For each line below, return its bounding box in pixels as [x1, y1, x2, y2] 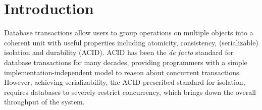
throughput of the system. [4, 96, 85, 107]
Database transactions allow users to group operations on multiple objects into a [4, 27, 253, 38]
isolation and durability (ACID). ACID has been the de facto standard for [4, 47, 234, 58]
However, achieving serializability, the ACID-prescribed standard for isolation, [4, 77, 245, 87]
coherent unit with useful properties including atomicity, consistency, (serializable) [4, 37, 258, 47]
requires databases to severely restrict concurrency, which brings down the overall [4, 86, 256, 97]
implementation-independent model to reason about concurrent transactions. [4, 67, 241, 77]
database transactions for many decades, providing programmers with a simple [4, 57, 247, 67]
